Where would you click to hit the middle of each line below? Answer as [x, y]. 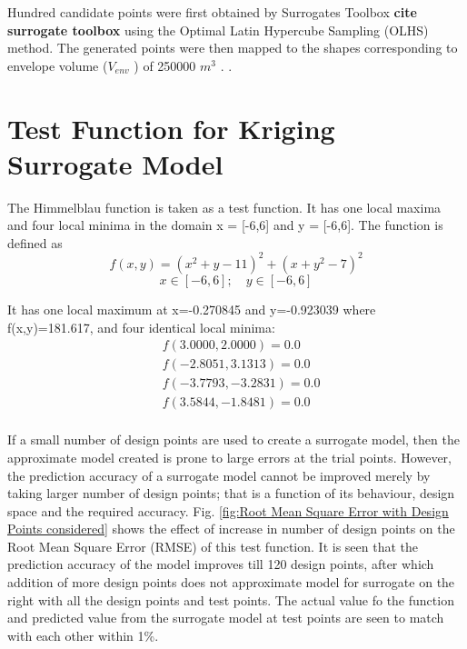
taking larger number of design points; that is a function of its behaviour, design [231, 493]
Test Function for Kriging [171, 128]
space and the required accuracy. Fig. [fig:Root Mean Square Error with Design [228, 510]
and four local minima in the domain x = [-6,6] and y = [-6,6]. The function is [225, 225]
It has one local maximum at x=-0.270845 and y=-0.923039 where [192, 309]
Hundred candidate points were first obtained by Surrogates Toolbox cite [212, 12]
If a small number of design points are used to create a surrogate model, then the [233, 439]
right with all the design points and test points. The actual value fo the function [231, 599]
